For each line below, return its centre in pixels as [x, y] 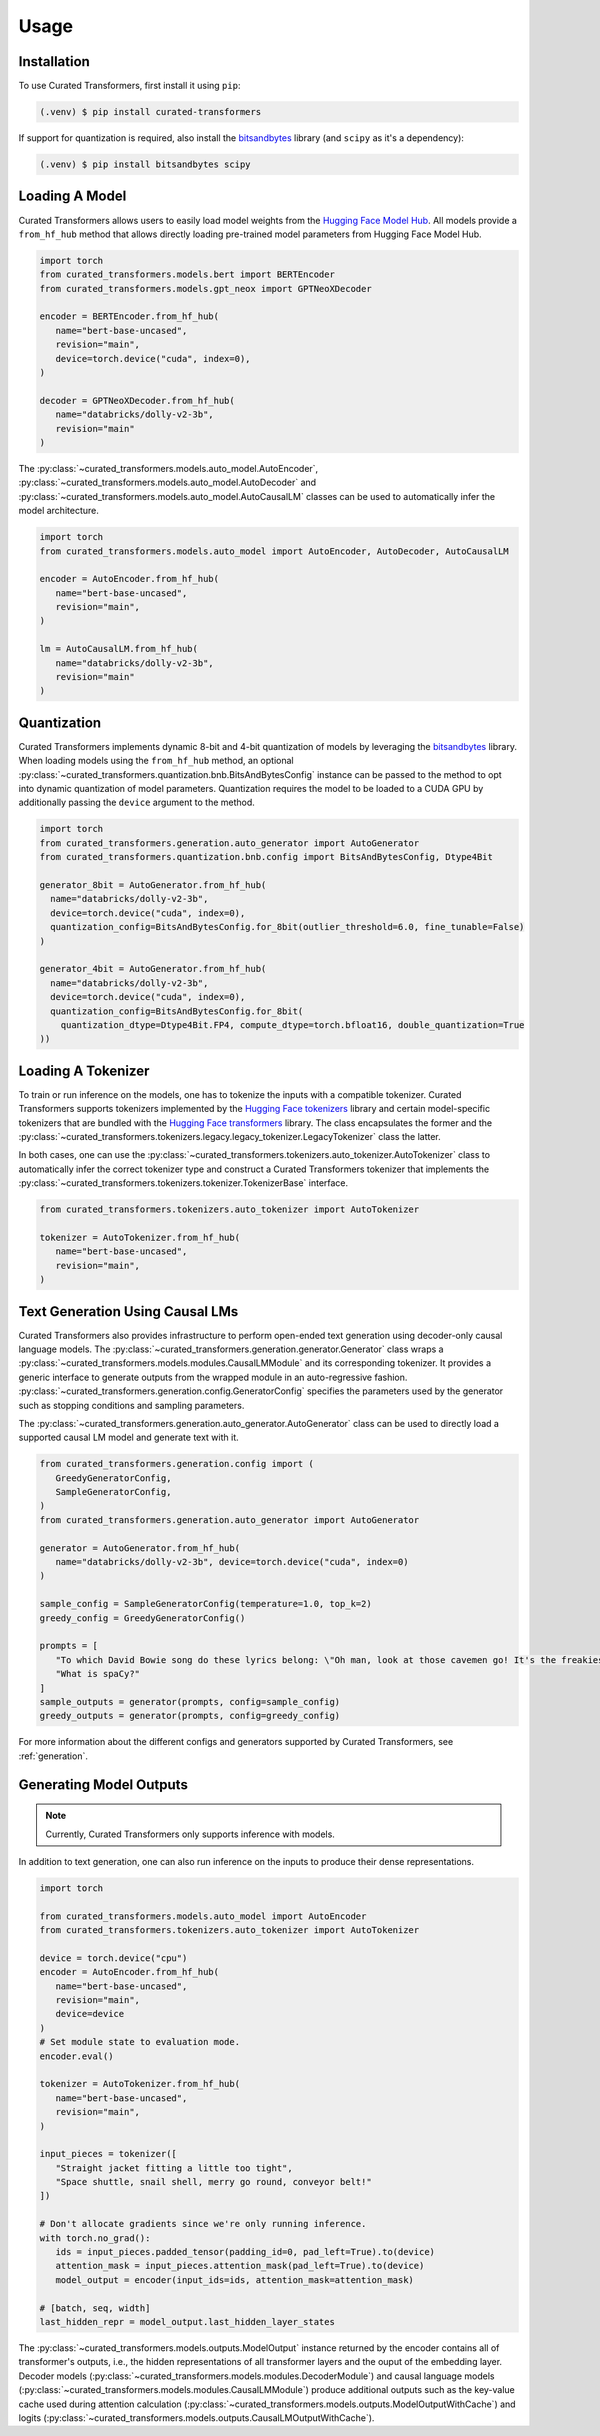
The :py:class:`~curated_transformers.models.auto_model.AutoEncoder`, [168, 468]
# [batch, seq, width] [95, 2308]
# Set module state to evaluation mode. [139, 2042]
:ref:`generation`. [53, 1756]
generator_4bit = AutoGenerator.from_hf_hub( [153, 969]
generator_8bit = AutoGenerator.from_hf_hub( [153, 885]
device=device [90, 2014]
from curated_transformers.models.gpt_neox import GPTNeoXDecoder [205, 288]
